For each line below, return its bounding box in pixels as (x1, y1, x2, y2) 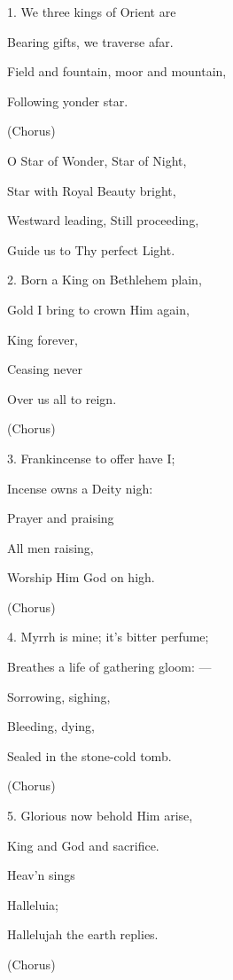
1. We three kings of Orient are (7, 3, 176, 20)
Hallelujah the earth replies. (7, 925, 159, 944)
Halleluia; (7, 895, 58, 914)
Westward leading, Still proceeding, (7, 211, 199, 229)
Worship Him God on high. (7, 568, 155, 587)
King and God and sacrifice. (7, 836, 159, 854)
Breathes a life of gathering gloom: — (7, 657, 212, 676)
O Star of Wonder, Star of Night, (7, 151, 187, 169)
